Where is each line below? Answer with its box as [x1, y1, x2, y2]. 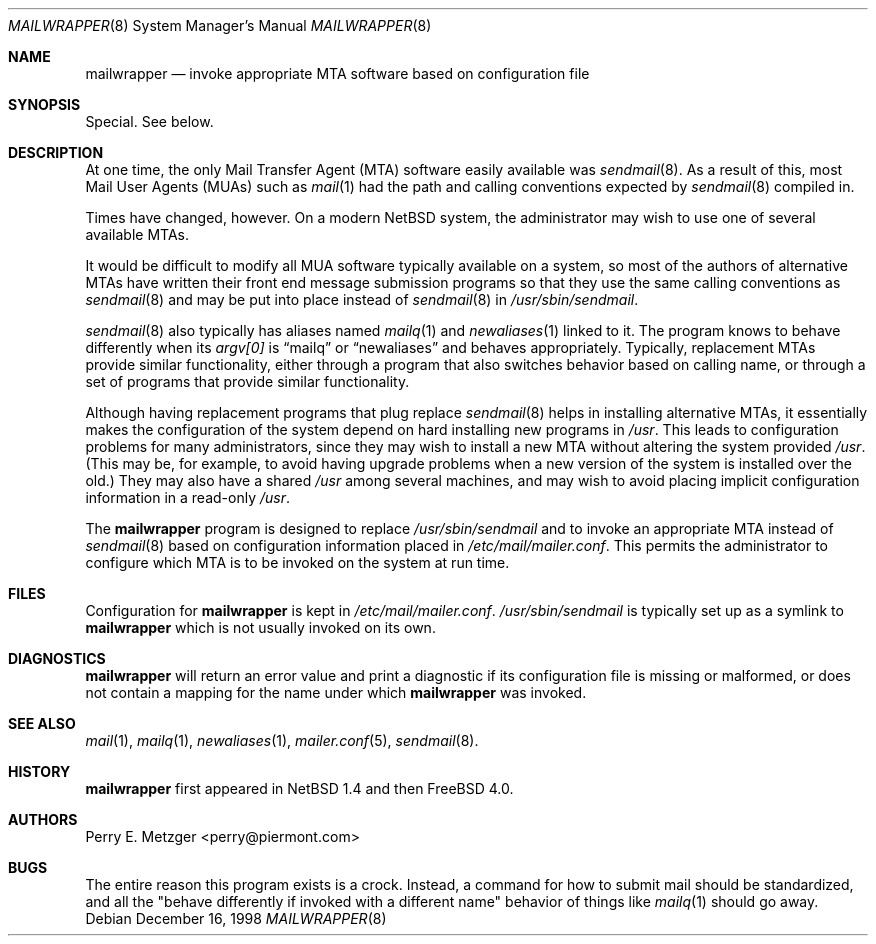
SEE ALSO [8, 715, 76, 732]
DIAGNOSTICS [8, 650, 106, 667]
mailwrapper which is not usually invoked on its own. [85, 619, 436, 636]
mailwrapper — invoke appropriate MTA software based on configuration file [85, 65, 590, 82]
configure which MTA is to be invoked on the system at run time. [85, 554, 510, 571]
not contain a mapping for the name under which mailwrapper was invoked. [85, 684, 587, 701]
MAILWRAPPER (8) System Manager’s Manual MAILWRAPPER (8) [8, 17, 432, 34]
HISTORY [8, 763, 71, 780]
